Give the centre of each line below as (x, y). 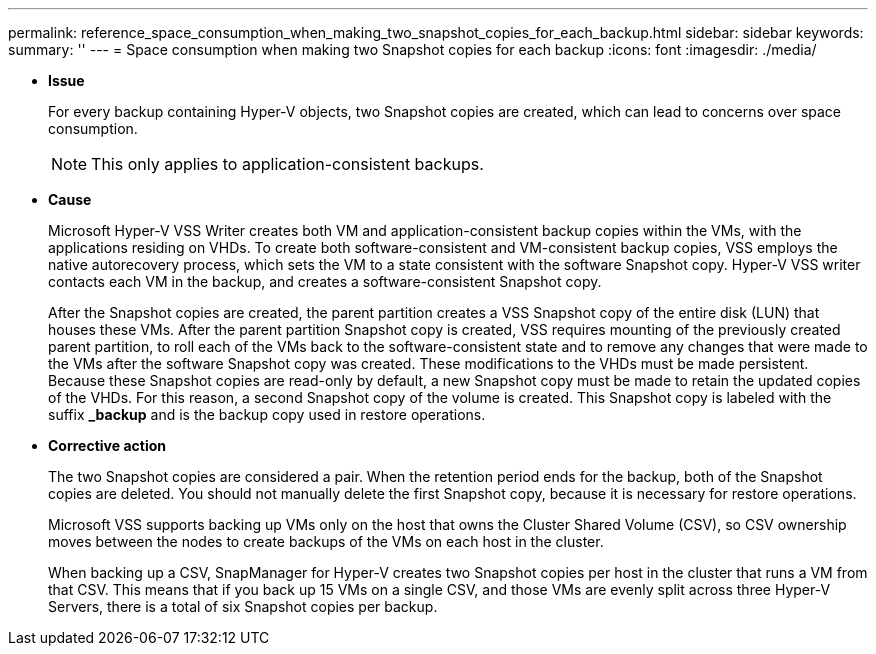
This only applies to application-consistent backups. (287, 164)
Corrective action (107, 445)
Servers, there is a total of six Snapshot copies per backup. (243, 606)
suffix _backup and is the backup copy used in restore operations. (267, 414)
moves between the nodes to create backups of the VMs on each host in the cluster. (326, 541)
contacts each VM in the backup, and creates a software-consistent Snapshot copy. (325, 281)
